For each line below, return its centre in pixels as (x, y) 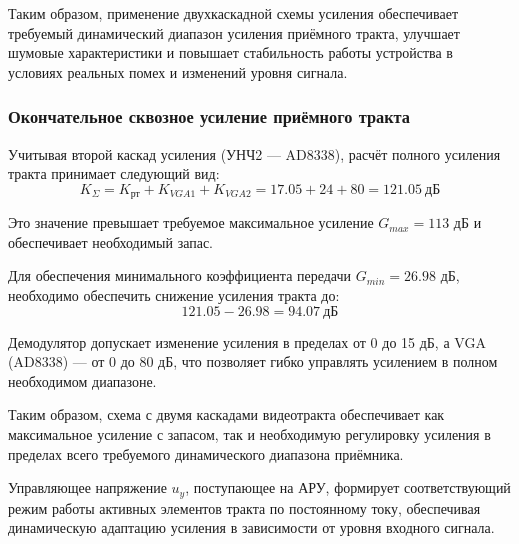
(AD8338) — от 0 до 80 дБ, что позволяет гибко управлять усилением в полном (253, 361)
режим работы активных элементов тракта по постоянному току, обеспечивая (244, 507)
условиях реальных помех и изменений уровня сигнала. (178, 71)
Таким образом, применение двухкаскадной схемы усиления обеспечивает (233, 13)
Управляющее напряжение (87, 487)
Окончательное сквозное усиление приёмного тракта (209, 116)
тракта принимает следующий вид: (114, 173)
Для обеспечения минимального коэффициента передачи (180, 275)
